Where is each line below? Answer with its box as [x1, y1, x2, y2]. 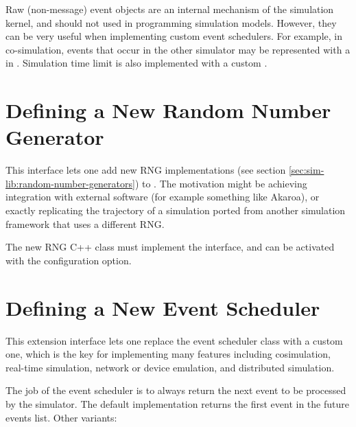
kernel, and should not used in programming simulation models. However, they [5, 15, 337, 30]
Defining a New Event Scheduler [5, 293, 320, 321]
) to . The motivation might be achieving [134, 176, 307, 190]
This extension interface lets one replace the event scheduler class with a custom [5, 333, 343, 347]
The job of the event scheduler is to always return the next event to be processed [5, 383, 346, 397]
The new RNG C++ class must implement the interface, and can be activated [5, 240, 335, 254]
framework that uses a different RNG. [5, 216, 165, 231]
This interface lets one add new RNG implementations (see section [5, 163, 286, 177]
